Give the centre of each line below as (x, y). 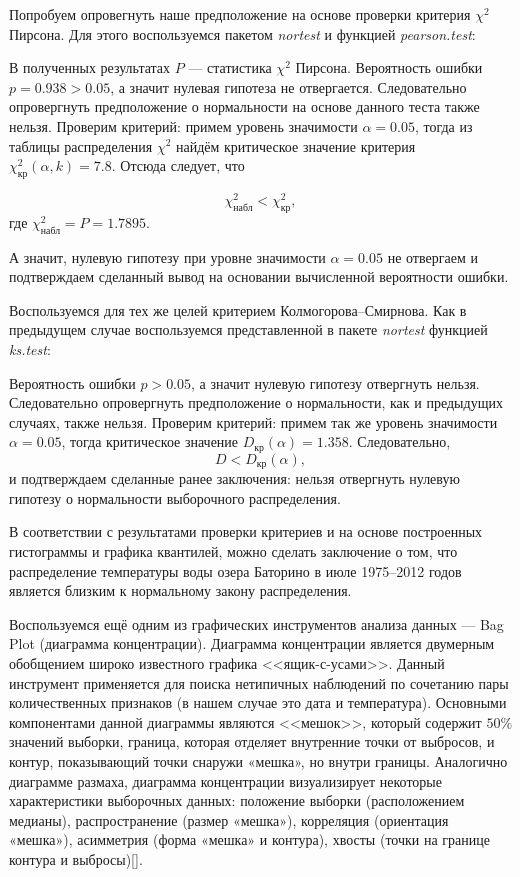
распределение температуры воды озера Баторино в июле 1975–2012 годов (235, 570)
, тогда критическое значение (150, 441)
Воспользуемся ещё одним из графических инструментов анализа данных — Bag (256, 623)
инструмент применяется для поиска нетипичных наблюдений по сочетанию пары (259, 682)
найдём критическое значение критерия (296, 145)
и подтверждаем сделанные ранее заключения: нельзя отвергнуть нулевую (234, 478)
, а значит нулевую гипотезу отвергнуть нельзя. (335, 382)
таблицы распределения (81, 145)
